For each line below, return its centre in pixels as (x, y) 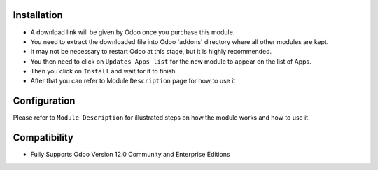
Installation (38, 15)
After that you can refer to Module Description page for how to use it (133, 81)
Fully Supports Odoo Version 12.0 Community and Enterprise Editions (130, 155)
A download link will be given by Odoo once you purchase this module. (133, 32)
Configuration (44, 101)
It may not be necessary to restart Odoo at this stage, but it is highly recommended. (151, 52)
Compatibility (43, 137)
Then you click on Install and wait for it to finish (103, 71)
